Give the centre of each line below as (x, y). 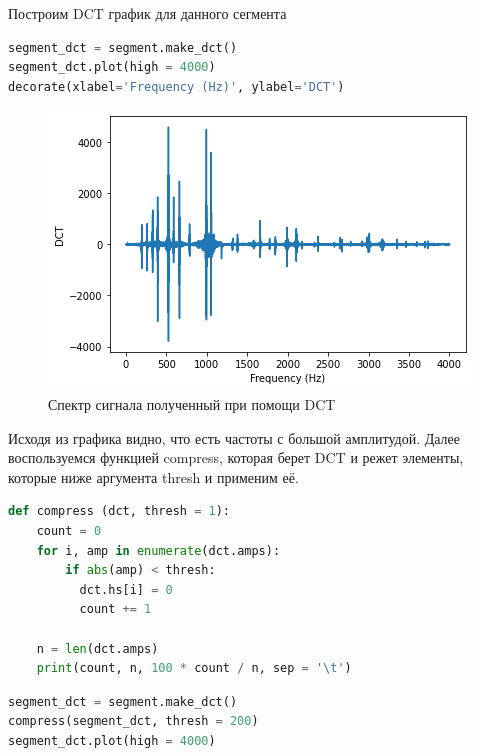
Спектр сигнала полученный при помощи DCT (192, 403)
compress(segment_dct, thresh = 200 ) (133, 721)
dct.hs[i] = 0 (126, 589)
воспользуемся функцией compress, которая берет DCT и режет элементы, (236, 457)
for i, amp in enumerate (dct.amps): (158, 550)
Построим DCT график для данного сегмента (147, 13)
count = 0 (69, 530)
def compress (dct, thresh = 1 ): (119, 511)
